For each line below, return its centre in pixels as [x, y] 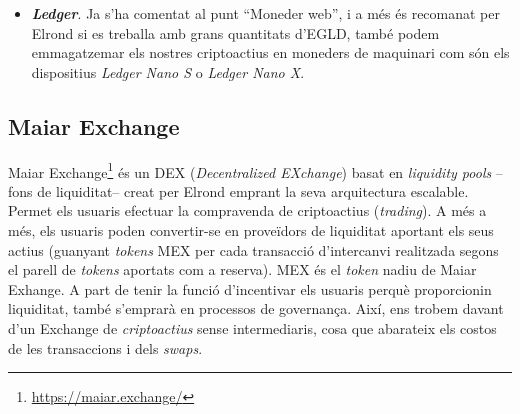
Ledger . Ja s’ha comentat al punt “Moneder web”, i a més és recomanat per [265, 13]
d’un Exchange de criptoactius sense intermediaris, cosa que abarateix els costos [252, 327]
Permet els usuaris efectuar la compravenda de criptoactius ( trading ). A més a [247, 210]
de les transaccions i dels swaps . [105, 347]
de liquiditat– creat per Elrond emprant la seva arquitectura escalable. [253, 190]
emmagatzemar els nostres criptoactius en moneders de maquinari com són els [270, 52]
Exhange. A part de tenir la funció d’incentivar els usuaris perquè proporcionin [250, 288]
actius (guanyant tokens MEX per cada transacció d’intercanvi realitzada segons [253, 249]
